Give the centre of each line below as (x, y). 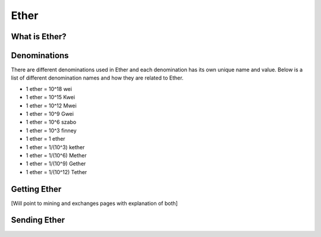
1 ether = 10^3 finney (51, 130)
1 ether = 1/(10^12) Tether (56, 172)
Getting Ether (36, 189)
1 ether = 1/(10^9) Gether (56, 164)
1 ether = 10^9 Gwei (50, 114)
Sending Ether (38, 220)
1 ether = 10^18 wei (49, 89)
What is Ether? (39, 37)
